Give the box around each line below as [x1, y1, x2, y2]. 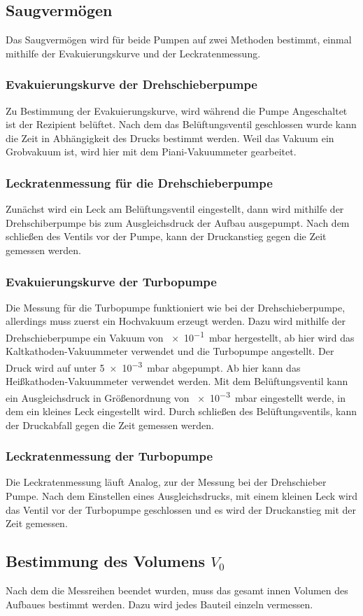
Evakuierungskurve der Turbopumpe [6, 272, 217, 290]
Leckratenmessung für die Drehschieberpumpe [6, 174, 273, 191]
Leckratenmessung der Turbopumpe [6, 447, 213, 465]
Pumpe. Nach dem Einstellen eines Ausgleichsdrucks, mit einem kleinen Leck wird [6, 488, 358, 503]
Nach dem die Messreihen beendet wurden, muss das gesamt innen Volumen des [6, 582, 348, 597]
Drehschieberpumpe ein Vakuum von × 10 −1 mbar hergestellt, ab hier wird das [6, 328, 355, 344]
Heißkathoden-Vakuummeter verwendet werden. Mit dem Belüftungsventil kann [6, 374, 348, 388]
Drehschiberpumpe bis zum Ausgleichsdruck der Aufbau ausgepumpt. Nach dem [6, 215, 350, 230]
